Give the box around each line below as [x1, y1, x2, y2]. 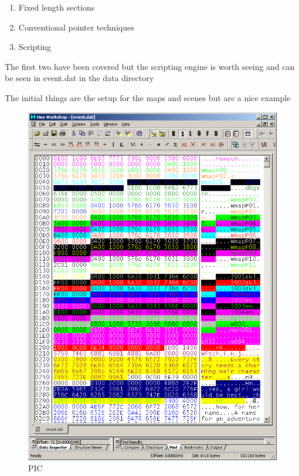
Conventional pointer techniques [18, 21, 134, 33]
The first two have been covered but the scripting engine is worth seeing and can [5, 60, 295, 72]
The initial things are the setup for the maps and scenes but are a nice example [5, 91, 291, 103]
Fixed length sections [18, 1, 95, 13]
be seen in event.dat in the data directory [5, 72, 154, 84]
